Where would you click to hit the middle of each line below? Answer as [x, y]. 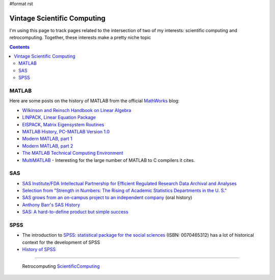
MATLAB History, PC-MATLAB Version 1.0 [66, 131]
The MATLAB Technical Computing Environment [73, 153]
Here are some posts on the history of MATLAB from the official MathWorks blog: [94, 101]
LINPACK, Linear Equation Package [59, 118]
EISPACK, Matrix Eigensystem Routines [63, 124]
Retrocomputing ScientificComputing [61, 266]
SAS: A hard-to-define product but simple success [75, 212]
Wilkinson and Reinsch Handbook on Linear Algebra [77, 110]
